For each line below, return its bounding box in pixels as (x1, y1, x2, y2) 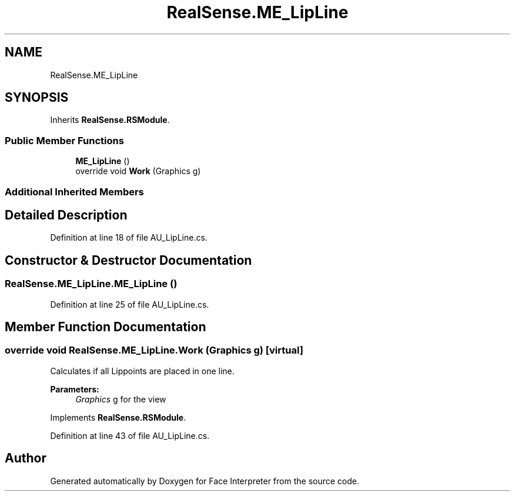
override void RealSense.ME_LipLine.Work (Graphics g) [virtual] (5, 344, 303, 357)
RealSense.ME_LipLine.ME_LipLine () (5, 278, 178, 290)
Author (5, 451, 46, 466)
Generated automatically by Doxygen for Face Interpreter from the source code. (50, 475, 359, 486)
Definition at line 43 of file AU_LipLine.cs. (50, 430, 210, 441)
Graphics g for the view (75, 394, 166, 404)
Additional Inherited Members (5, 185, 144, 198)
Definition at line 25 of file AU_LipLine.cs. (50, 299, 209, 309)
